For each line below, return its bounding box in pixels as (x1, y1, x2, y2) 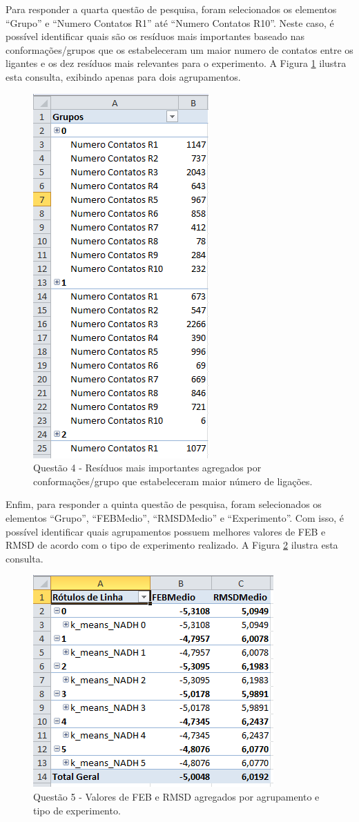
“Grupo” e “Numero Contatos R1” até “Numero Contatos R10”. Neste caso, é (6, 15, 334, 30)
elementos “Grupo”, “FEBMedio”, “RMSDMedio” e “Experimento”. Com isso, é (6, 510, 344, 525)
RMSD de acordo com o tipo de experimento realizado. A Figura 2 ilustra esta (6, 538, 338, 552)
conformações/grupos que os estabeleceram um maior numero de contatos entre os (6, 42, 353, 57)
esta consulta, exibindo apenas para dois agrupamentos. (6, 69, 241, 84)
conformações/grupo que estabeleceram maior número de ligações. (33, 473, 313, 488)
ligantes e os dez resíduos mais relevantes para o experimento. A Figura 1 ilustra (6, 56, 347, 70)
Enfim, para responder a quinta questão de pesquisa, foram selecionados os (6, 497, 322, 511)
